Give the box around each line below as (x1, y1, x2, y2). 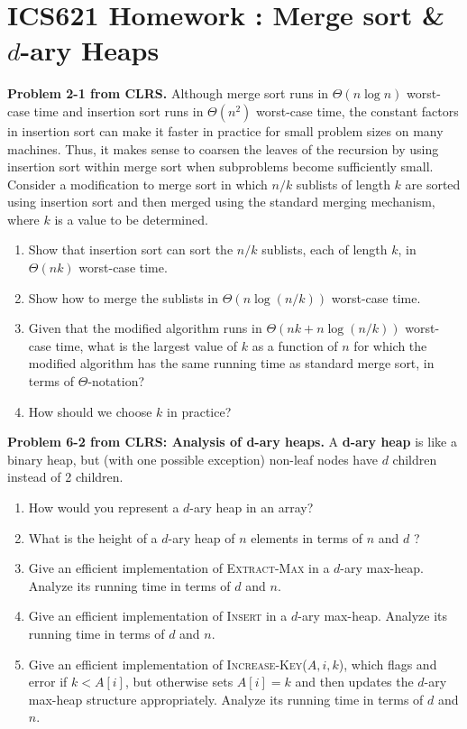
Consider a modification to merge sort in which (7, 174, 268, 193)
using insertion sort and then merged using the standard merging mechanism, (7, 192, 435, 211)
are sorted (405, 174, 461, 193)
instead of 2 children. (7, 467, 124, 486)
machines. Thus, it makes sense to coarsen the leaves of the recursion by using (7, 139, 439, 158)
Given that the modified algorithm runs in (28, 318, 262, 337)
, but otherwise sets (124, 672, 233, 691)
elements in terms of (251, 528, 363, 547)
